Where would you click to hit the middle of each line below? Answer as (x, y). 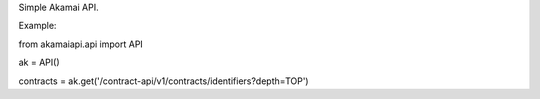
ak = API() (39, 62)
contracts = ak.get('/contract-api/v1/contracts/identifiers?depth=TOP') (163, 81)
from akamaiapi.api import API (81, 44)
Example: (37, 26)
